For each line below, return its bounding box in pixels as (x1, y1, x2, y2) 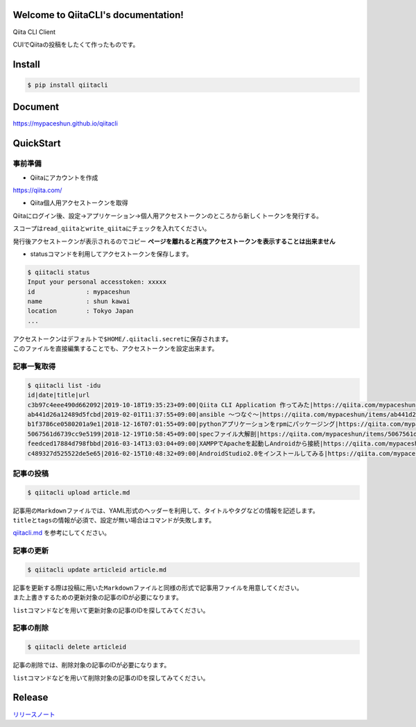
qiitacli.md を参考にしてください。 (12, 529, 111, 537)
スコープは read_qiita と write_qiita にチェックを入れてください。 (12, 224, 211, 232)
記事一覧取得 (12, 361, 56, 371)
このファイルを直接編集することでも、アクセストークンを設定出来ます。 (12, 344, 218, 353)
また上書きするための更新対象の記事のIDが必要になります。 (12, 593, 183, 601)
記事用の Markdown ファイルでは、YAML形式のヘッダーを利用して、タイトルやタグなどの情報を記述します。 (12, 506, 319, 515)
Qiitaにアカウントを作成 (30, 173, 98, 182)
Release (12, 692, 49, 703)
